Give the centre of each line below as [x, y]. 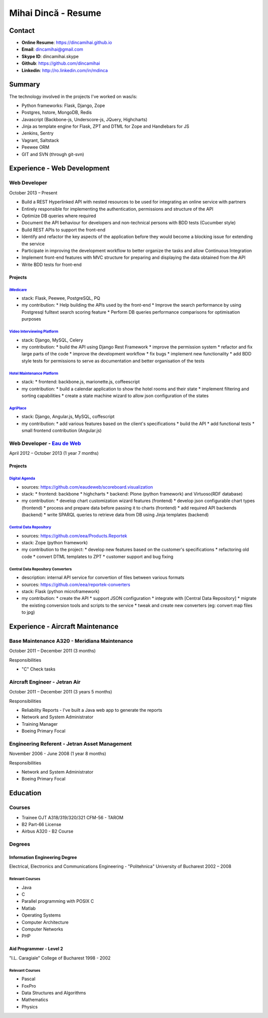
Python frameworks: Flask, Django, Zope [63, 105]
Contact [22, 31]
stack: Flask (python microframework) [61, 591]
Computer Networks [42, 929]
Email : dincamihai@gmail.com [53, 49]
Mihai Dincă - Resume [55, 13]
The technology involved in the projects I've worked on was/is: [73, 96]
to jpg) [28, 612]
